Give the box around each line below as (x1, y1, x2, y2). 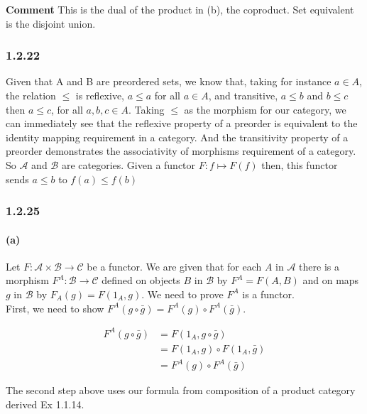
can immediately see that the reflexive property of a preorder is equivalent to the (6, 116, 358, 131)
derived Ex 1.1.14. (6, 396, 84, 411)
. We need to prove (141, 286, 224, 301)
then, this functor (261, 157, 338, 172)
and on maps (302, 273, 359, 288)
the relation (6, 88, 56, 102)
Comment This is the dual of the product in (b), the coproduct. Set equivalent (6, 2, 354, 16)
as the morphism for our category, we (184, 102, 346, 116)
